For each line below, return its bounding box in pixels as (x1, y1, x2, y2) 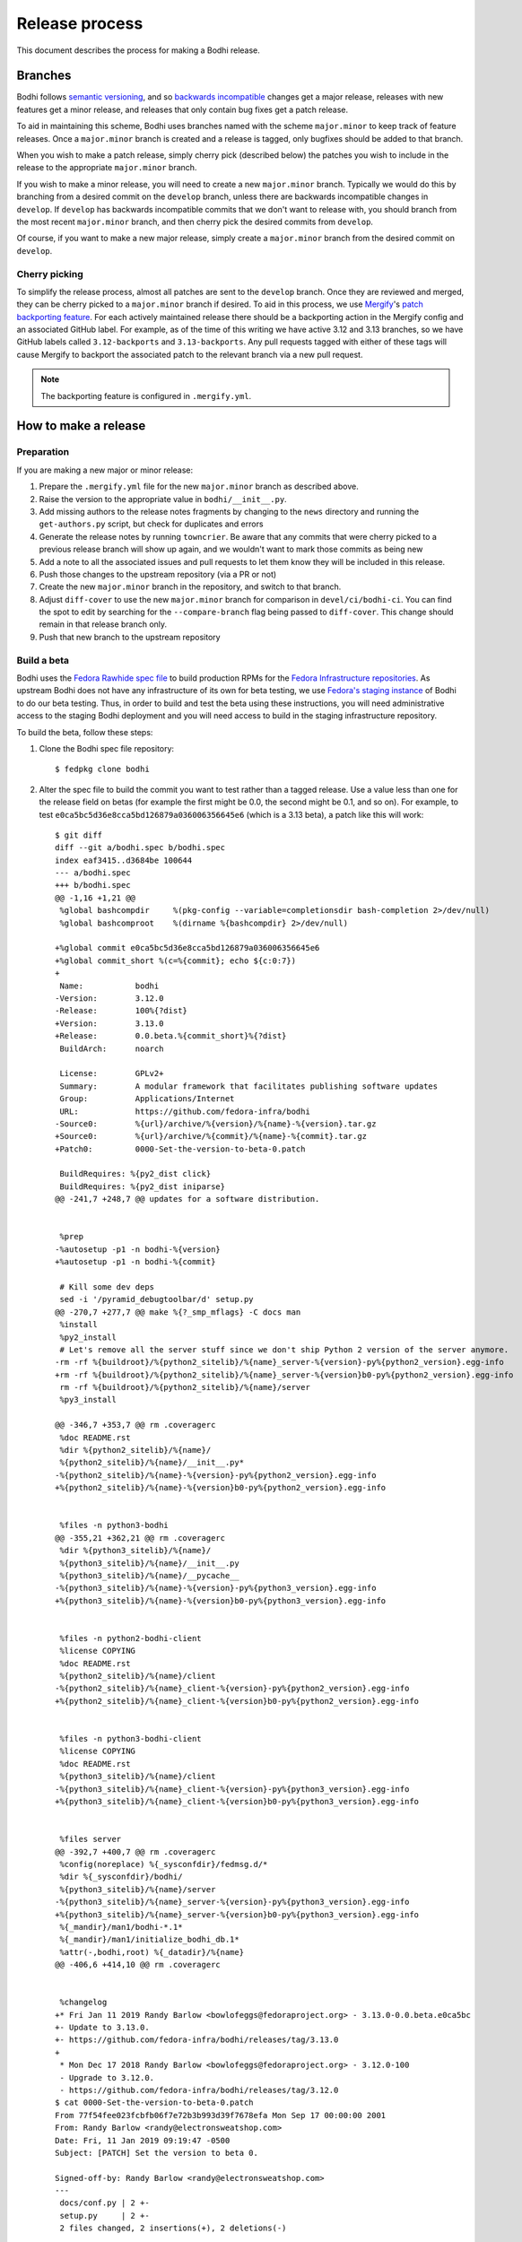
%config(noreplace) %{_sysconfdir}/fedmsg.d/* (59, 1859, 268, 1869)
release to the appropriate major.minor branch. (16, 162, 197, 173)
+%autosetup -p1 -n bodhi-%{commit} (55, 1256, 216, 1267)
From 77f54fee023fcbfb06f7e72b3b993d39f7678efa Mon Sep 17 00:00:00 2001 (55, 2110, 387, 2120)
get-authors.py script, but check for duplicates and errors (39, 518, 264, 529)
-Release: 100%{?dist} (55, 1005, 188, 1016)
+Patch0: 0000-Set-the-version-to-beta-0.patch (55, 1143, 306, 1154)
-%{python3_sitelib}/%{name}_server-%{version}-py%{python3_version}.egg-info (55, 1897, 410, 1907)
